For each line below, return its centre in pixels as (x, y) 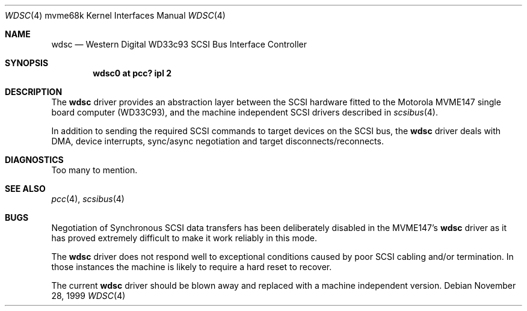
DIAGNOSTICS (34, 160)
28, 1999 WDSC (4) (88, 296)
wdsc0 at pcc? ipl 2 (132, 73)
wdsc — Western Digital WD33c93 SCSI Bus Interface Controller (179, 44)
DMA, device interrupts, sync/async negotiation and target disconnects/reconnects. (217, 141)
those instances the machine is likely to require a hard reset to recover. (192, 267)
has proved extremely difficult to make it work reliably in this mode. (184, 238)
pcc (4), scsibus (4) (88, 199)
